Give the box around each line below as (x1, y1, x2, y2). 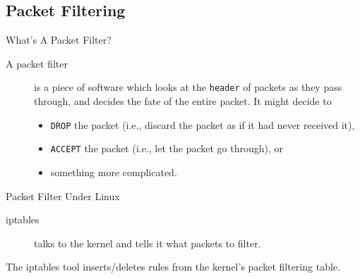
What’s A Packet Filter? (6, 32, 112, 47)
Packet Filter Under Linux (6, 188, 120, 203)
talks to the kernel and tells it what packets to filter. (34, 235, 261, 250)
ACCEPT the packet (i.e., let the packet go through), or (50, 141, 284, 156)
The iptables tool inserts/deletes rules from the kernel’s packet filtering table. (6, 259, 340, 274)
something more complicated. (50, 164, 177, 179)
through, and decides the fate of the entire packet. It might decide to (34, 94, 332, 108)
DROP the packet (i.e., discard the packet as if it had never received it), (50, 117, 355, 132)
